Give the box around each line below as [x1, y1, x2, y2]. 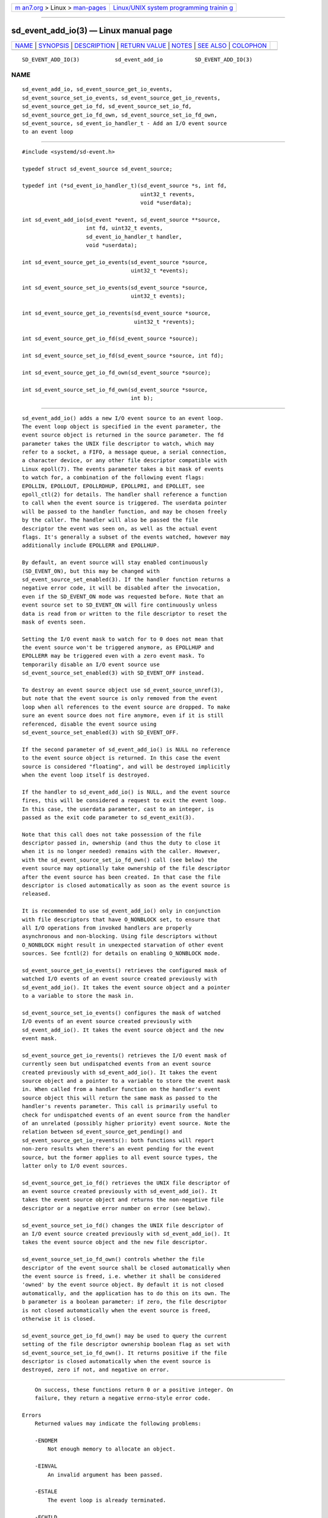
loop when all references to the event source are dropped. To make [22, 703, 230, 710]
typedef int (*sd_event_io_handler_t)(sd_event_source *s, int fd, [22, 182, 227, 189]
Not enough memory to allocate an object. [47, 1446, 176, 1452]
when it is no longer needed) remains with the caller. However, [22, 848, 221, 855]
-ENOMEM [34, 1437, 58, 1445]
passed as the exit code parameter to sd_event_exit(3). [22, 814, 196, 821]
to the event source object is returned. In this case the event [22, 755, 221, 761]
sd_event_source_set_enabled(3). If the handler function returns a [22, 576, 230, 583]
